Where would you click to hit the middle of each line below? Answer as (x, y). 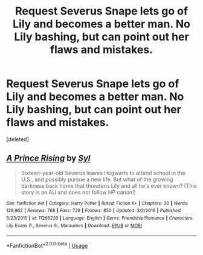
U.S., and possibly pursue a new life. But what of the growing (97, 179)
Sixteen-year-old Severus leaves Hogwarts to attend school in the (103, 173)
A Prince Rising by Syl (48, 158)
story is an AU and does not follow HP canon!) (78, 192)
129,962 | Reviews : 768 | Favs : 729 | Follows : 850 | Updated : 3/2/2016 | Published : (94, 211)
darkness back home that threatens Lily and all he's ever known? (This (109, 185)
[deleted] (18, 139)
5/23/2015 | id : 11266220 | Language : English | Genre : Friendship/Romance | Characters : (100, 218)
